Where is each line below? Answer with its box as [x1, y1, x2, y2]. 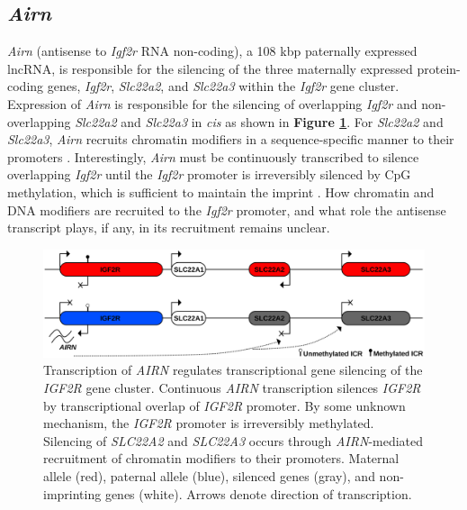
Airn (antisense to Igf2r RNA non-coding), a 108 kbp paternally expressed [7, 41, 418, 60]
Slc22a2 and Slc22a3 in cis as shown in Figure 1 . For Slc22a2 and [75, 112, 444, 131]
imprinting [43, 484, 102, 503]
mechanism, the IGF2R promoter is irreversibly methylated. [43, 414, 374, 433]
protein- [417, 59, 461, 77]
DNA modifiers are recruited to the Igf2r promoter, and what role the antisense [7, 200, 446, 219]
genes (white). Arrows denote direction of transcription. [104, 484, 412, 503]
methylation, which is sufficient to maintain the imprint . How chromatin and [7, 182, 435, 201]
